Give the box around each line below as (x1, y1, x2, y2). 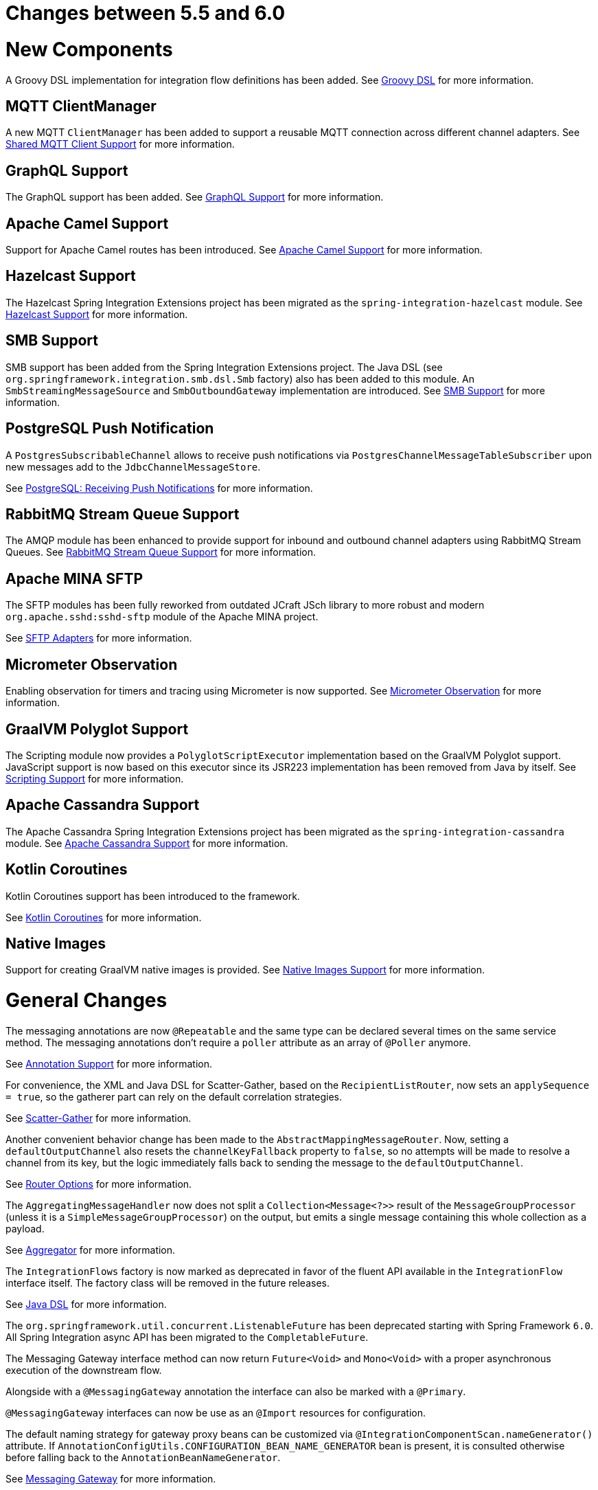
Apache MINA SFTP (5, 569, 143, 587)
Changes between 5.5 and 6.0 (5, 1, 286, 25)
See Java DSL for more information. (5, 1298, 167, 1310)
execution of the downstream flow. (5, 1364, 162, 1376)
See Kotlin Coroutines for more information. (5, 911, 202, 923)
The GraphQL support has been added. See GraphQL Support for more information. (5, 191, 384, 203)
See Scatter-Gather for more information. (5, 1111, 192, 1124)
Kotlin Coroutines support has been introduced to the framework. (5, 890, 300, 902)
